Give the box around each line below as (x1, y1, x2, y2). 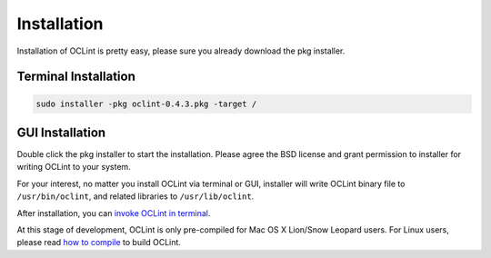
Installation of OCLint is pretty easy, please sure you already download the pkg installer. (16, 45, 346, 56)
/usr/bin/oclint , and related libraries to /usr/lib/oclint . (16, 191, 255, 202)
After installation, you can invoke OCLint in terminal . (16, 207, 211, 218)
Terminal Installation (16, 69, 136, 84)
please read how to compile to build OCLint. (16, 237, 182, 248)
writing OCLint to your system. (16, 162, 131, 173)
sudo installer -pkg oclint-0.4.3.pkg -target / (35, 98, 257, 109)
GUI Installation (16, 124, 106, 140)
